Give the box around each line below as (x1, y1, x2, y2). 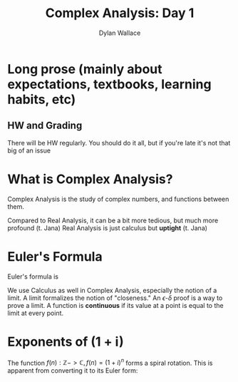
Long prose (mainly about (7, 61, 162, 77)
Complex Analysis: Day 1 (45, 5, 195, 21)
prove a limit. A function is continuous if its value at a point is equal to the (7, 301, 224, 309)
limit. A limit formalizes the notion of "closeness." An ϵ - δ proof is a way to (7, 294, 223, 302)
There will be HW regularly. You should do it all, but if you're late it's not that (7, 138, 231, 147)
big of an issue (7, 146, 51, 155)
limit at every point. (7, 309, 64, 317)
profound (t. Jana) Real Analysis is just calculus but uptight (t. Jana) (7, 223, 208, 232)
